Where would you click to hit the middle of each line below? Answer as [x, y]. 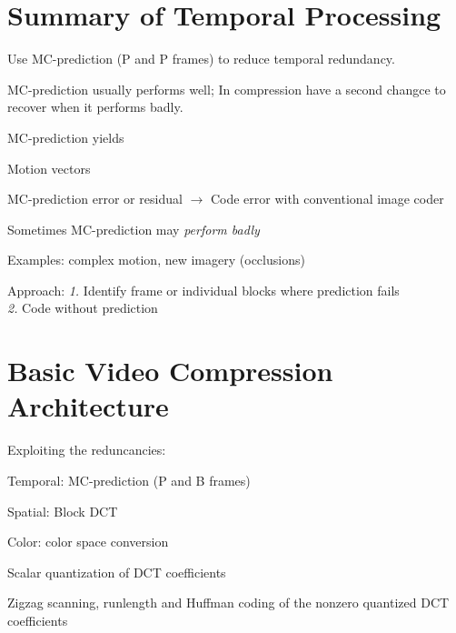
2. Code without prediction [83, 308]
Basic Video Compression [170, 371]
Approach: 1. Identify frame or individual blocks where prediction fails [203, 290]
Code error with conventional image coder [327, 199]
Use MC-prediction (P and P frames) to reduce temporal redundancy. [201, 59]
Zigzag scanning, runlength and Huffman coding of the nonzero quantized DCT [228, 603]
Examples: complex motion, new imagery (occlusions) [156, 260]
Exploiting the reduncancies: [87, 450]
